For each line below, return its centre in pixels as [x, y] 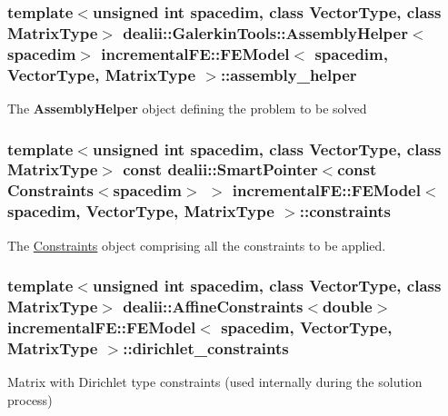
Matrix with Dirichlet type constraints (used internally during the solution [215, 382]
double [348, 306]
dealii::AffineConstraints [213, 306]
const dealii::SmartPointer [220, 169]
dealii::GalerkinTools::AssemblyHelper [265, 32]
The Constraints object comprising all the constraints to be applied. [197, 245]
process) [30, 399]
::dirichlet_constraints [206, 347]
